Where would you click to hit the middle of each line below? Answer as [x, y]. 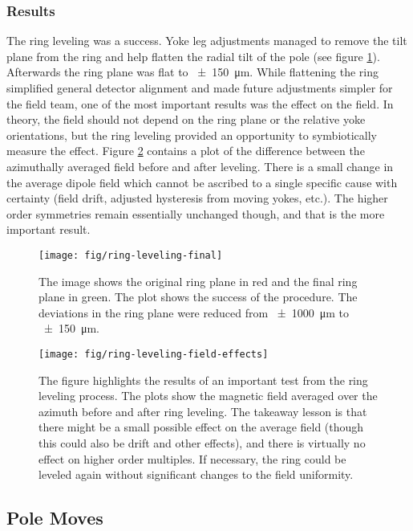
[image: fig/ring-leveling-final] [131, 255]
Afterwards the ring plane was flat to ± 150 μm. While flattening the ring [193, 72]
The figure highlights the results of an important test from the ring [203, 380]
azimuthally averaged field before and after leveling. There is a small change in [200, 166]
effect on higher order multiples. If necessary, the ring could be [192, 458]
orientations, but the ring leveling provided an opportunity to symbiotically [192, 135]
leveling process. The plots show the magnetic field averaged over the [208, 396]
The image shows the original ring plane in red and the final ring [198, 281]
